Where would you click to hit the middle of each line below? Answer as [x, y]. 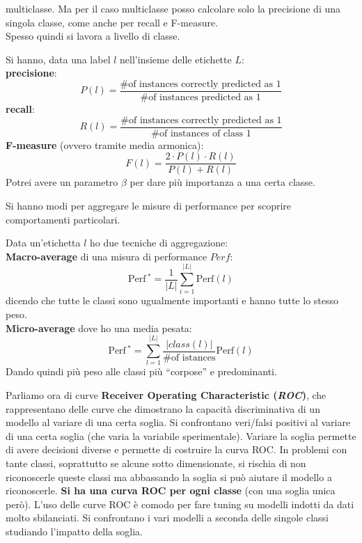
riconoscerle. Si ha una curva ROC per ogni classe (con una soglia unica [171, 490]
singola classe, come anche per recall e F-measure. [112, 22]
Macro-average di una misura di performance [107, 256]
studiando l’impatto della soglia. [74, 531]
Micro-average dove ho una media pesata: [99, 328]
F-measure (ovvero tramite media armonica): [105, 144]
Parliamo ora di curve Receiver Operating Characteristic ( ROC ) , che [166, 394]
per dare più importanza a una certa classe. [222, 182]
